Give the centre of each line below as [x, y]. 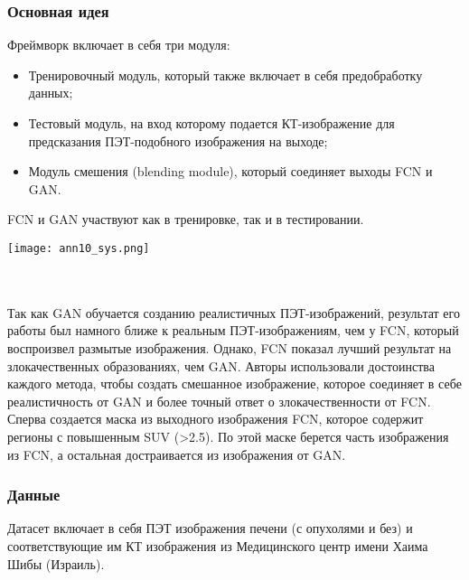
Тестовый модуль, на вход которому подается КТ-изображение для [211, 123]
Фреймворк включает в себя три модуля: [119, 45]
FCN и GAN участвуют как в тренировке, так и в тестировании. [186, 219]
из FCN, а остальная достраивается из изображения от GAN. [177, 454]
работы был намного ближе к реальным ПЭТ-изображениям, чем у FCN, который [233, 330]
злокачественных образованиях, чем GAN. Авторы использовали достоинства [221, 365]
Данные [34, 495]
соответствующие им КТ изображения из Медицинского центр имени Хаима [218, 545]
